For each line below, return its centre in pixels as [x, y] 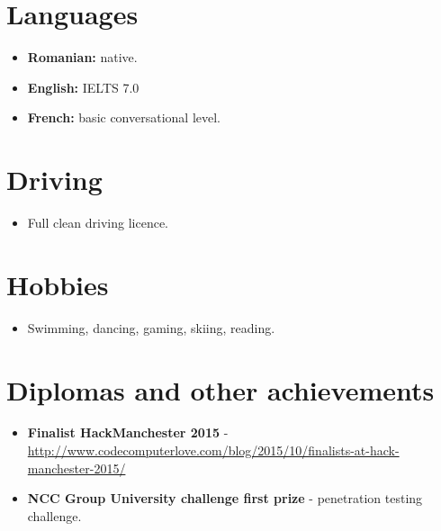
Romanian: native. [82, 57]
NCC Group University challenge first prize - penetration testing [225, 498]
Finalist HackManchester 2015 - [128, 432]
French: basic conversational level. [124, 117]
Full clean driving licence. [98, 223]
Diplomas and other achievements [220, 389]
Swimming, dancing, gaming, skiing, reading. [151, 327]
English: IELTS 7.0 [83, 87]
